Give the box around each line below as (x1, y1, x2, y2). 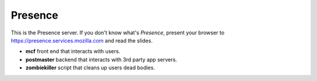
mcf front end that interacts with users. (25, 48, 120, 55)
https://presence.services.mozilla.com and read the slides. (11, 37, 153, 44)
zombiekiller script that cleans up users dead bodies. (25, 64, 156, 71)
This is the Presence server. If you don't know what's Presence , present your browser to (11, 29, 225, 36)
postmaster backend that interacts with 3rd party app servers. (25, 56, 177, 63)
